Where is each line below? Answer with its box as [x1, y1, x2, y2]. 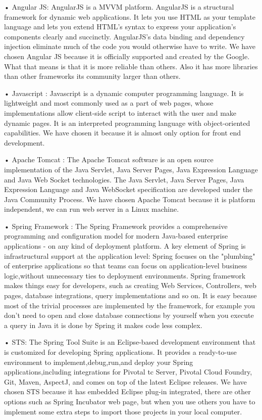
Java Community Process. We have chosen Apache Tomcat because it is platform [4, 194, 255, 204]
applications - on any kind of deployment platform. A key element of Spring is [4, 241, 246, 251]
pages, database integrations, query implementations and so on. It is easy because [4, 290, 257, 301]
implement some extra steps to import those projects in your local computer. [4, 406, 242, 416]
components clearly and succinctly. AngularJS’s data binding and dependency [4, 31, 245, 41]
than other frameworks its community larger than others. [4, 71, 181, 81]
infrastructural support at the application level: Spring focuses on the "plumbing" [4, 250, 255, 261]
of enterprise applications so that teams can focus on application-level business [4, 260, 247, 271]
